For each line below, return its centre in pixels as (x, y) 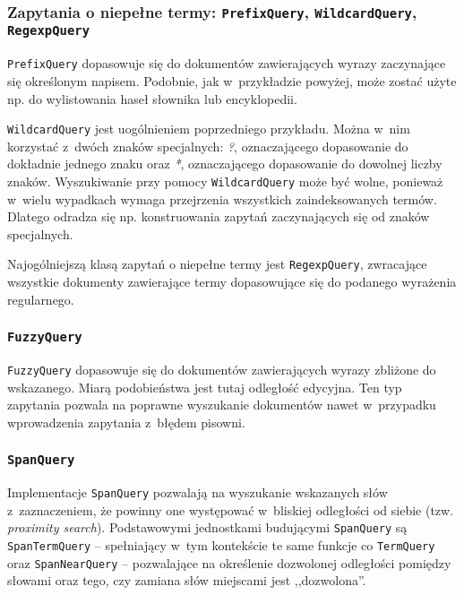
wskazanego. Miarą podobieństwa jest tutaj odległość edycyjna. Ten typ (205, 387)
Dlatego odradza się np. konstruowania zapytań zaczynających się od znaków (219, 216)
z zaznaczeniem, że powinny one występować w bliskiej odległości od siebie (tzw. (231, 509)
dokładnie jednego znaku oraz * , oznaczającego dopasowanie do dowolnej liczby (225, 164)
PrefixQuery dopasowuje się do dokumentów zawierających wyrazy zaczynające (227, 63)
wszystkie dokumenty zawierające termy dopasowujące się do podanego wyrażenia (232, 282)
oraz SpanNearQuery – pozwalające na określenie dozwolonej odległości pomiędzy (229, 562)
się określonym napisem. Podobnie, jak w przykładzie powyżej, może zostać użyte (232, 80)
